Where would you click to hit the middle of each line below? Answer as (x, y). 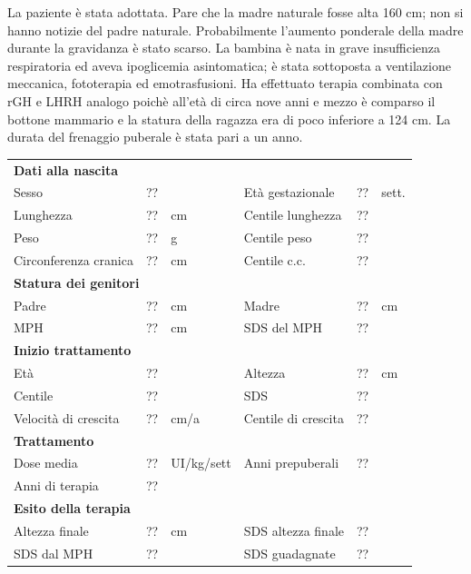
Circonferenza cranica (74, 259)
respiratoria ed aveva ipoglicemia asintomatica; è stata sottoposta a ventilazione (229, 65)
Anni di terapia (56, 485)
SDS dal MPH (54, 553)
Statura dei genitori (77, 282)
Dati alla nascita (66, 169)
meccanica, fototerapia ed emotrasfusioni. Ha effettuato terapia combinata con (225, 83)
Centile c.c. (275, 259)
